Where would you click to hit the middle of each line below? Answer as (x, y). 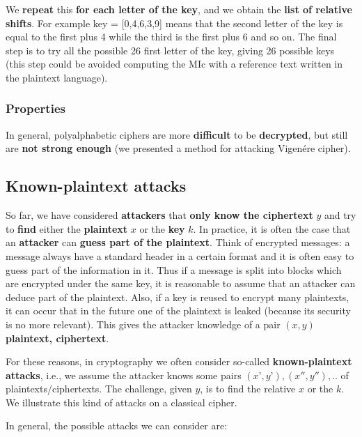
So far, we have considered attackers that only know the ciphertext (159, 215)
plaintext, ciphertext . (57, 338)
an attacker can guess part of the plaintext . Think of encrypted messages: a (178, 242)
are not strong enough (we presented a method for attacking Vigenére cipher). (178, 148)
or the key (162, 228)
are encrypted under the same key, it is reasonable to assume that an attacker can (181, 283)
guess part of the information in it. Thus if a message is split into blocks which (174, 269)
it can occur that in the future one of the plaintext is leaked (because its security (178, 310)
